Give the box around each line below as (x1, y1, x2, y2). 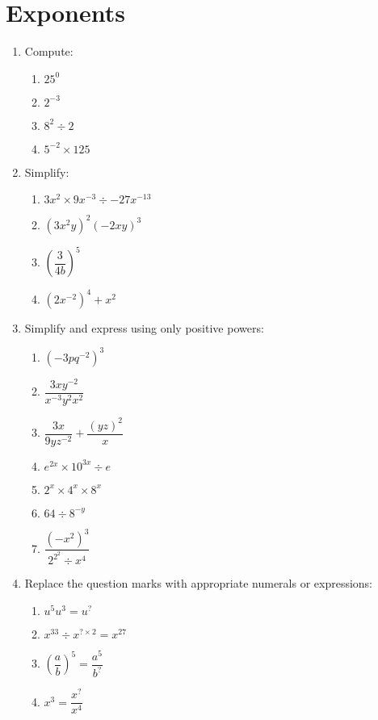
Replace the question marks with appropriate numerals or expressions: (24, 575, 373, 592)
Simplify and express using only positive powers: (24, 319, 264, 336)
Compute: (24, 43, 73, 60)
